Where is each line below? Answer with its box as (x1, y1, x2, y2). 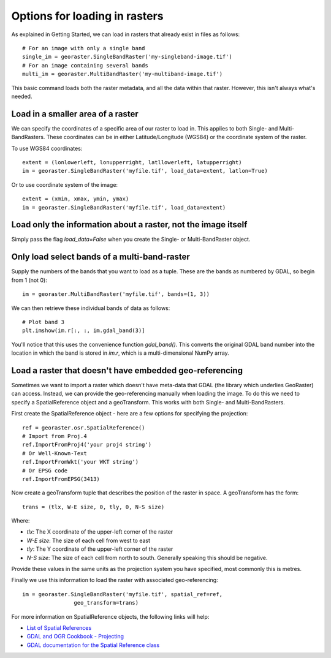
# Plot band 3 (22, 319, 64, 325)
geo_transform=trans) (74, 599, 139, 607)
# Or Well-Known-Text (22, 450, 87, 456)
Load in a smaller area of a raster (11, 108, 139, 119)
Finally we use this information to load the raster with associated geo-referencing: (11, 577, 218, 584)
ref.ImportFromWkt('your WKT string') (22, 458, 139, 466)
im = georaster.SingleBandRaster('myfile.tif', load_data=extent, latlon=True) (22, 167, 268, 175)
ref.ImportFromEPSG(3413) (22, 475, 101, 482)
